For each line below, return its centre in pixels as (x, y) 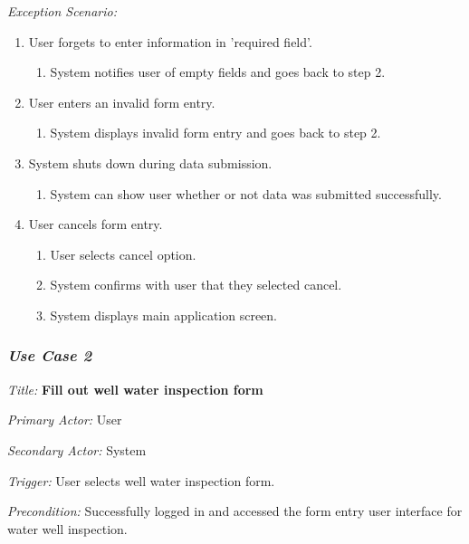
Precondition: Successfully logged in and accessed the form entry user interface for (235, 511)
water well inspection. (67, 528)
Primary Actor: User (65, 420)
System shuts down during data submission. (150, 162)
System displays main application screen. (163, 315)
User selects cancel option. (123, 254)
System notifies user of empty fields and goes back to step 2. (218, 72)
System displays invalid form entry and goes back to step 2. (215, 133)
